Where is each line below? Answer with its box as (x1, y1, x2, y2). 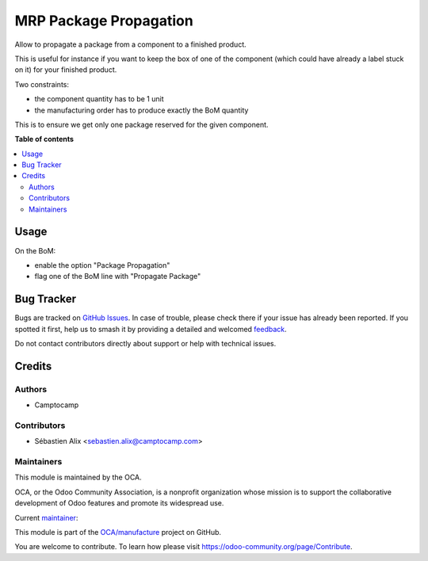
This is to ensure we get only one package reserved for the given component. (14, 120, 269, 129)
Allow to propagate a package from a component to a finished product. (14, 40, 246, 49)
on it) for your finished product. (14, 65, 117, 74)
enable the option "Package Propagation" (34, 260, 170, 269)
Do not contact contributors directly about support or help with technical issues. (14, 339, 277, 348)
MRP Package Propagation (14, 12, 193, 29)
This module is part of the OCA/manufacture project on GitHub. (14, 528, 222, 536)
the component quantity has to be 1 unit (34, 94, 164, 104)
